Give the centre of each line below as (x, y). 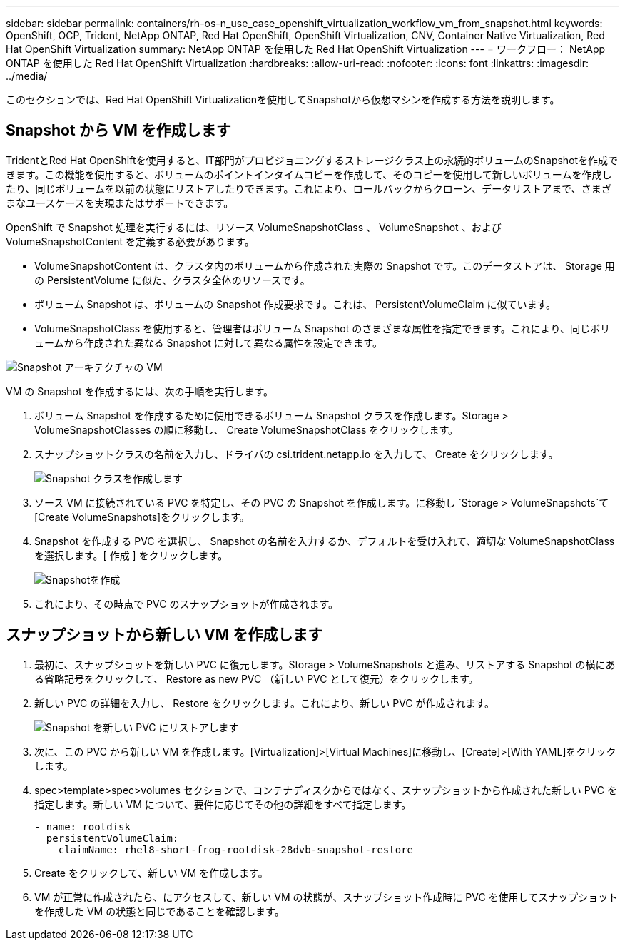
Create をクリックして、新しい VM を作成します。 (151, 873)
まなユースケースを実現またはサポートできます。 (120, 203)
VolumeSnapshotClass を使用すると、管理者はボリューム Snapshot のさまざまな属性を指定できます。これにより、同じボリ (322, 328)
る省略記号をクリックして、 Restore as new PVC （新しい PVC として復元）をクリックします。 (256, 678)
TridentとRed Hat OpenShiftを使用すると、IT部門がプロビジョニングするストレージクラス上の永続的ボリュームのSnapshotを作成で (312, 160)
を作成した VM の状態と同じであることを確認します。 (159, 911)
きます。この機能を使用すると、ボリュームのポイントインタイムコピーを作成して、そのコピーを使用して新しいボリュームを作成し (309, 174)
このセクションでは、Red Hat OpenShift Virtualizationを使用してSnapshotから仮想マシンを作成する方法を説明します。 (283, 100)
